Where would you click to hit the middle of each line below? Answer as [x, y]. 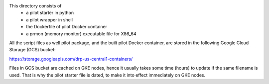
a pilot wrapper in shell [50, 19]
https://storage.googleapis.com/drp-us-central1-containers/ [71, 59]
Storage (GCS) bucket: [32, 50]
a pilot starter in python [50, 13]
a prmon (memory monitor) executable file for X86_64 [81, 34]
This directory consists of [35, 6]
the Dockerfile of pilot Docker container [67, 27]
